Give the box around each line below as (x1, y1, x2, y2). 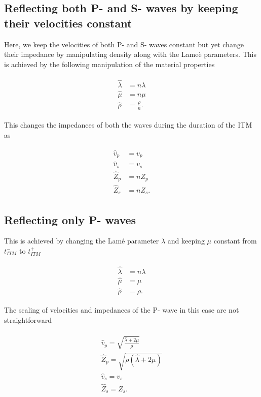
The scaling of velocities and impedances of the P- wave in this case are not (4, 304, 239, 315)
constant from (213, 235, 257, 246)
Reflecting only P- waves (4, 211, 136, 227)
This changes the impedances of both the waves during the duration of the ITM (4, 119, 252, 130)
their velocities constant (4, 15, 132, 30)
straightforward (4, 314, 52, 325)
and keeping (167, 235, 205, 246)
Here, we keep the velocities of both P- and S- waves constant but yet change (4, 39, 244, 49)
